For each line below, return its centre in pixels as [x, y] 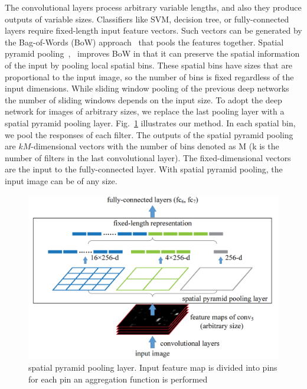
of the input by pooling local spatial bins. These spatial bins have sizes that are [149, 65]
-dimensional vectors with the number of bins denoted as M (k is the [155, 146]
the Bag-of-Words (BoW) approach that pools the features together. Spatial [144, 42]
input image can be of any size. [61, 180]
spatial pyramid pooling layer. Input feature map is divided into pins [153, 367]
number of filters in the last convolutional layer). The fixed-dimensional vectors [148, 157]
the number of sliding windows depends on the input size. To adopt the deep [143, 99]
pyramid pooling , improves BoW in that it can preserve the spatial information [152, 53]
